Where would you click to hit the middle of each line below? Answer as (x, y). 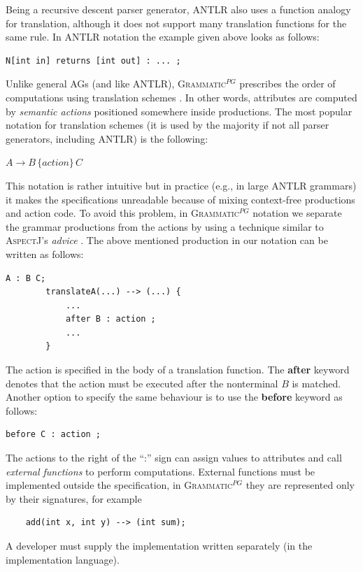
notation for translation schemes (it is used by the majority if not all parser (168, 125)
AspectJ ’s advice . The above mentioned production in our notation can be (167, 240)
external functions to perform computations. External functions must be (161, 471)
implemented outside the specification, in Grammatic (119, 485)
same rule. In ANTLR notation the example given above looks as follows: (163, 37)
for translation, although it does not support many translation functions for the (176, 23)
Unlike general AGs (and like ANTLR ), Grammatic (116, 84)
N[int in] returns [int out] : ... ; (93, 60)
